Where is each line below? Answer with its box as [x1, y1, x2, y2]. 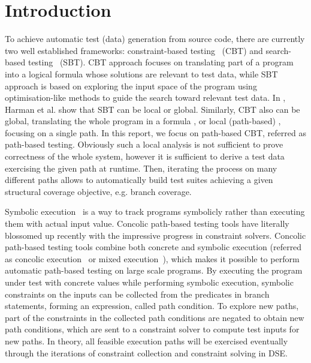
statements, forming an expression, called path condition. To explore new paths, [5, 299, 299, 312]
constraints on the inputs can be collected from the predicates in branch [5, 287, 270, 300]
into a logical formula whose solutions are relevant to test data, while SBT [5, 67, 278, 80]
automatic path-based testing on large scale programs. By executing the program [5, 264, 303, 277]
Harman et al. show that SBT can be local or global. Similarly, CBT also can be [5, 103, 300, 115]
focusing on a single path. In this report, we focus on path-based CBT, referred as [5, 126, 306, 139]
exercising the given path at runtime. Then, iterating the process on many [5, 161, 277, 174]
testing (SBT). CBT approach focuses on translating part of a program [28, 56, 294, 68]
